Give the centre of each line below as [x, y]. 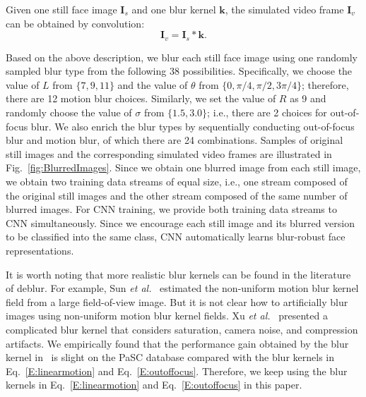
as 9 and [308, 98]
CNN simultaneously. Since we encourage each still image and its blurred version [181, 222]
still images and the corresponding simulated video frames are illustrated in [169, 153]
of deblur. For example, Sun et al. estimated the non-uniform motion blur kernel [182, 288]
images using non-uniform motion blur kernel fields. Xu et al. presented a [167, 316]
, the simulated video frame [284, 9]
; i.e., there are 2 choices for [267, 112]
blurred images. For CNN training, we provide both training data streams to [171, 209]
